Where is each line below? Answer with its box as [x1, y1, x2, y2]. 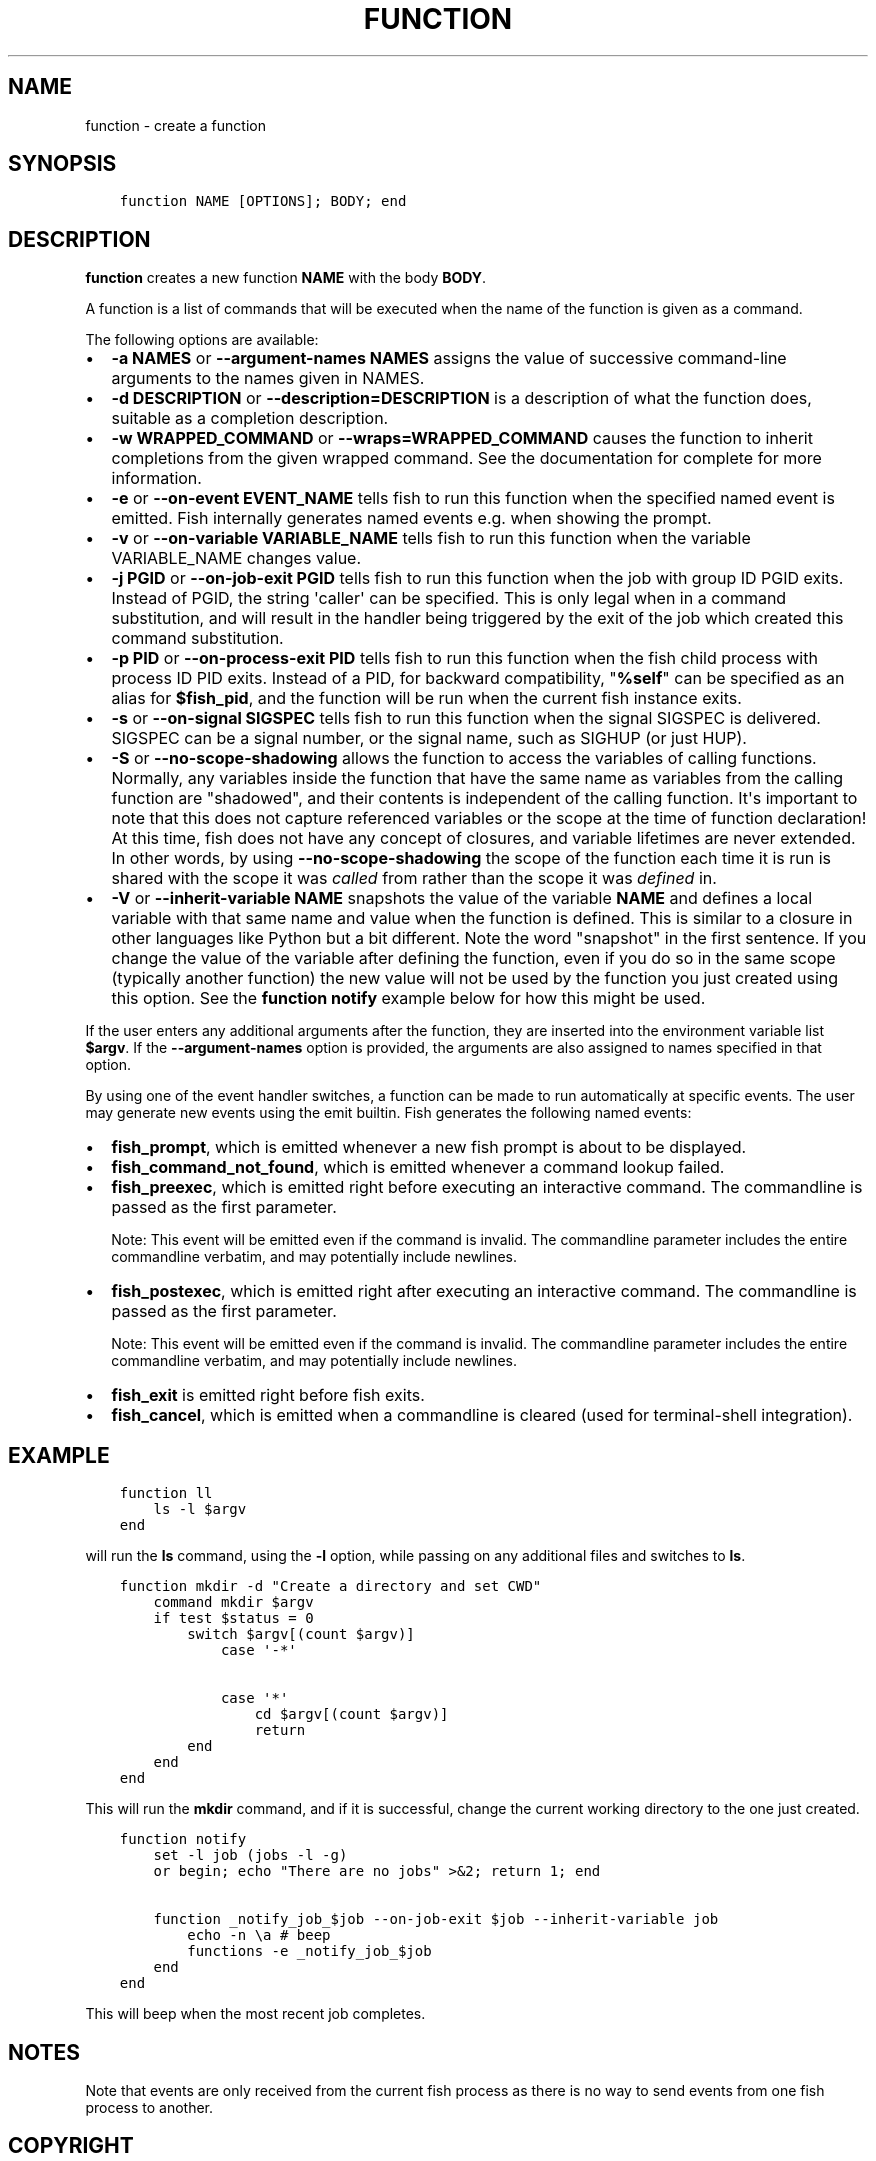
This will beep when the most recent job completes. [85, 2005, 426, 2023]
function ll [119, 1485, 213, 1502]
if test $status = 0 [153, 1610, 314, 1627]
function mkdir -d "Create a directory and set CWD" [119, 1578, 542, 1595]
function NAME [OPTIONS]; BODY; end [119, 193, 407, 210]
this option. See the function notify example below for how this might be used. [111, 988, 706, 1009]
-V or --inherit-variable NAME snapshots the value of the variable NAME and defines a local [111, 888, 813, 909]
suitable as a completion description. [111, 408, 389, 429]
